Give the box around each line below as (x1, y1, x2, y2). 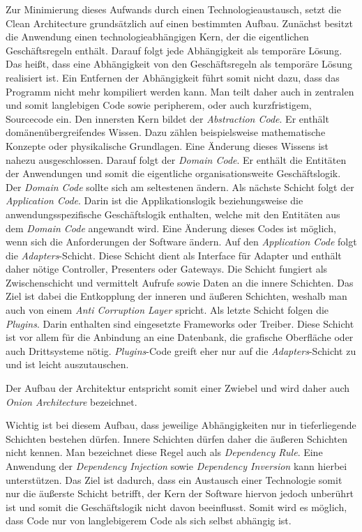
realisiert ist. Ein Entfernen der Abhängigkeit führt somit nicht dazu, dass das (6, 70, 340, 84)
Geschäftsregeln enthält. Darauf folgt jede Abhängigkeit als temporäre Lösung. (6, 43, 342, 57)
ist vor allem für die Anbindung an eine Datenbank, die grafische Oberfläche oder (6, 330, 354, 344)
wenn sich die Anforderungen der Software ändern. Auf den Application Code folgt (6, 234, 357, 249)
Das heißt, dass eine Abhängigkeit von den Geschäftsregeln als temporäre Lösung (6, 56, 352, 71)
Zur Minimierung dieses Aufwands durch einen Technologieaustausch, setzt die (6, 2, 341, 16)
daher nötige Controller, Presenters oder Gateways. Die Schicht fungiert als (6, 261, 328, 276)
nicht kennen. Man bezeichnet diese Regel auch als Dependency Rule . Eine (6, 445, 323, 459)
